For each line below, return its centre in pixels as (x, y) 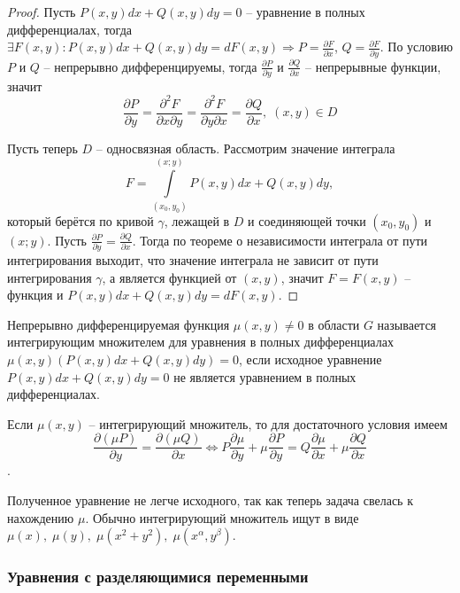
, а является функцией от (169, 277)
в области (334, 324)
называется (407, 324)
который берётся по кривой (80, 220)
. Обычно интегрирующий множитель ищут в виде (222, 517)
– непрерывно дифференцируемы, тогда (150, 66)
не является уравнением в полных (265, 376)
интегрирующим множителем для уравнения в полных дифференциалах (200, 342)
